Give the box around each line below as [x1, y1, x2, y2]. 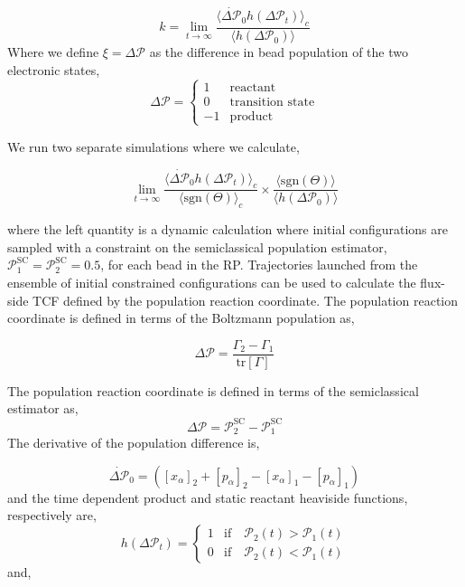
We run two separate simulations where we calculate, [7, 137, 300, 156]
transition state [229, 95, 315, 109]
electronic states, [7, 60, 100, 79]
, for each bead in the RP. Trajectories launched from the [100, 255, 418, 274]
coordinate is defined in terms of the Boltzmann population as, [7, 308, 355, 327]
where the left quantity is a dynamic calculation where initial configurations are [7, 220, 448, 239]
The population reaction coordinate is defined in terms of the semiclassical [7, 381, 419, 400]
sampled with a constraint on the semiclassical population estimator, [7, 237, 387, 256]
